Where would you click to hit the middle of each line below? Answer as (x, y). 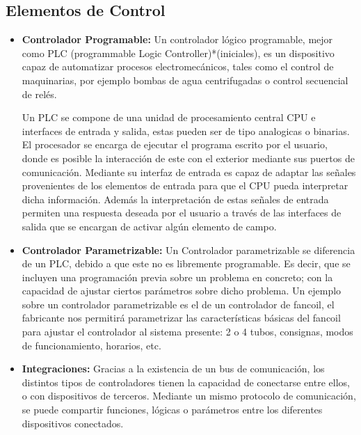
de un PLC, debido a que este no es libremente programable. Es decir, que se (186, 263)
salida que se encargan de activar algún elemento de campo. (149, 226)
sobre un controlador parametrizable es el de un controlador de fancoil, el (178, 304)
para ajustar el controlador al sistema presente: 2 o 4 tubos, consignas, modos (187, 332)
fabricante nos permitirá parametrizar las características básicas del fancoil (181, 318)
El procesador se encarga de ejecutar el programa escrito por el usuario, (175, 144)
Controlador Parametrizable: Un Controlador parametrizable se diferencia (188, 250)
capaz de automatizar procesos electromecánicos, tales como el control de (178, 66)
